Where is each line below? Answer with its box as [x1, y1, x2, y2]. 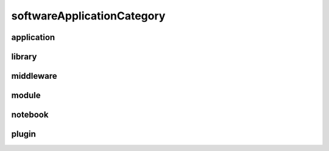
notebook [11, 110, 49, 120]
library [11, 52, 37, 62]
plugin [11, 129, 37, 139]
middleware [11, 71, 57, 81]
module [11, 90, 41, 101]
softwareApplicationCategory [11, 9, 166, 22]
